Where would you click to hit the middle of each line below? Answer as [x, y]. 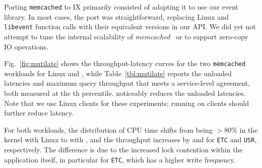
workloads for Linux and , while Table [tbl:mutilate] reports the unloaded [118, 73]
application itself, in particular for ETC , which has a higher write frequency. [120, 159]
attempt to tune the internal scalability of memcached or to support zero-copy [126, 36]
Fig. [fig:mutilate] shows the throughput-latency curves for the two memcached [125, 63]
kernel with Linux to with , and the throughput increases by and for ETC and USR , [130, 139]
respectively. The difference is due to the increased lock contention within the [123, 149]
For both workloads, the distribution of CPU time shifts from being [108, 129]
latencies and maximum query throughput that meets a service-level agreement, [127, 83]
